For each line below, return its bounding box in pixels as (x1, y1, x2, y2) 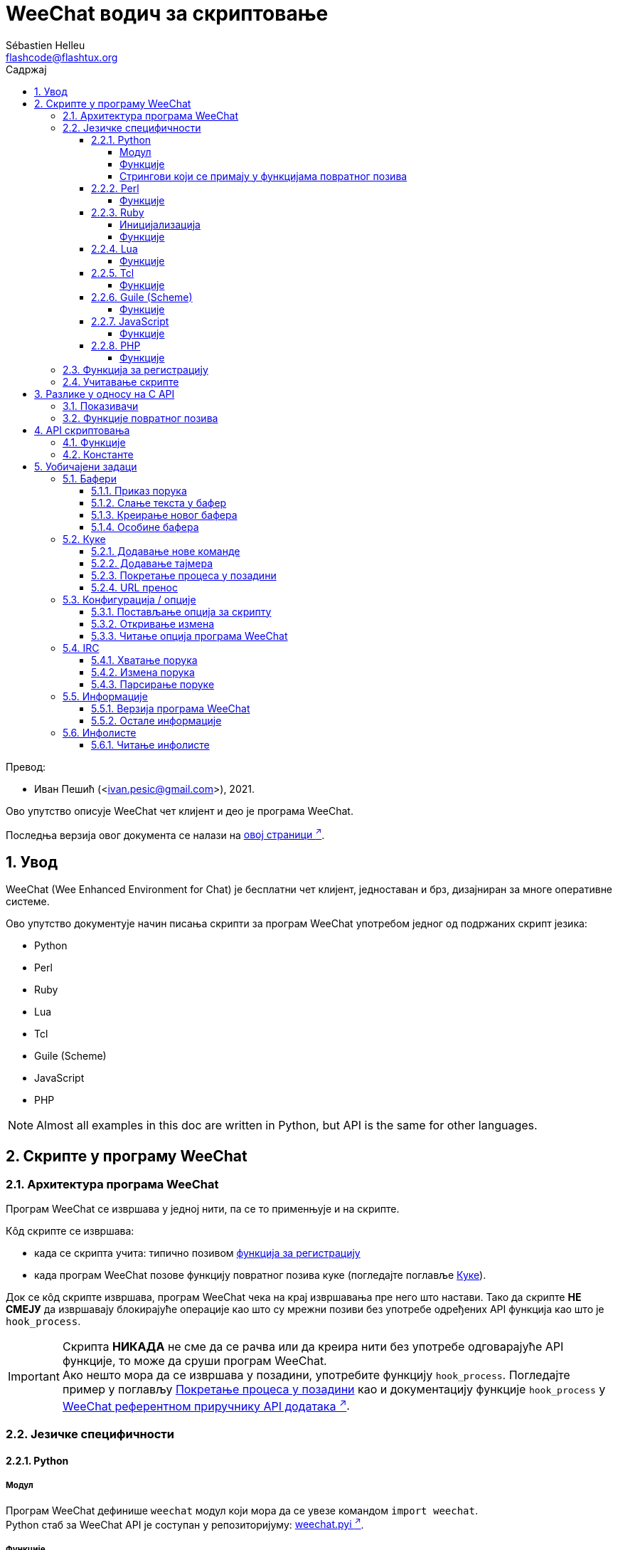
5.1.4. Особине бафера (91, 520, 199, 533)
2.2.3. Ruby (91, 206, 144, 218)
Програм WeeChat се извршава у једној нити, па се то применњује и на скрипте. (6, 1203, 400, 1216)
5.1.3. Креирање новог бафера (91, 508, 238, 521)
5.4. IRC (63, 641, 100, 654)
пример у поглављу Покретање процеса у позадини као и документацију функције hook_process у (62, 1382, 606, 1397)
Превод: (6, 760, 46, 773)
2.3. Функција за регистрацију (63, 363, 208, 376)
